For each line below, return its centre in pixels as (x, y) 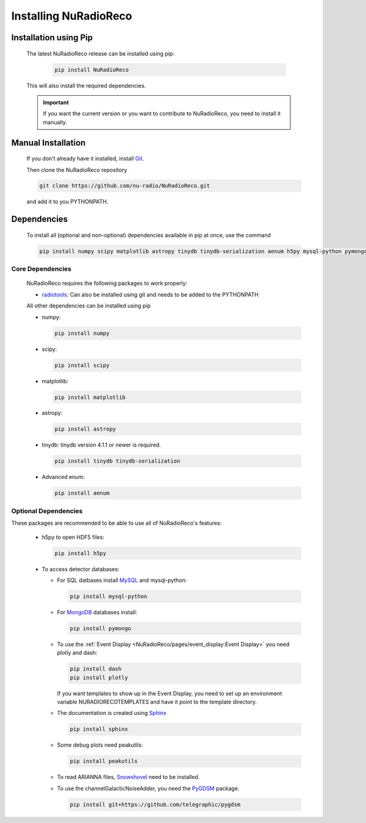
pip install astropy (85, 429)
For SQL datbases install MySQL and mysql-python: (122, 580)
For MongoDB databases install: (97, 612)
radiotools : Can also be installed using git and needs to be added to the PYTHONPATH (150, 294)
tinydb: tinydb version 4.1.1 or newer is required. (101, 445)
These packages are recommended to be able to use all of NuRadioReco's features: (117, 523)
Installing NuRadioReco (72, 16)
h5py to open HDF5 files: (73, 537)
